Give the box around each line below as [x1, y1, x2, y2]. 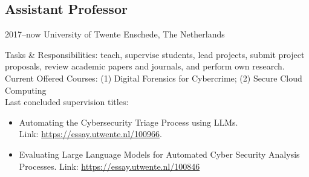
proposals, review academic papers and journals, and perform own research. [5, 60, 285, 72]
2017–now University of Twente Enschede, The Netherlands [5, 28, 225, 40]
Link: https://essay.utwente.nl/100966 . [19, 127, 162, 140]
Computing [5, 83, 47, 96]
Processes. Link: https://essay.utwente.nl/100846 [19, 159, 200, 172]
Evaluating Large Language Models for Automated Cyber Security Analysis [19, 147, 300, 160]
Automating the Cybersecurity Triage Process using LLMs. [19, 115, 238, 128]
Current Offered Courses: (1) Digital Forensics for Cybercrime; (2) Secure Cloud [5, 71, 302, 84]
